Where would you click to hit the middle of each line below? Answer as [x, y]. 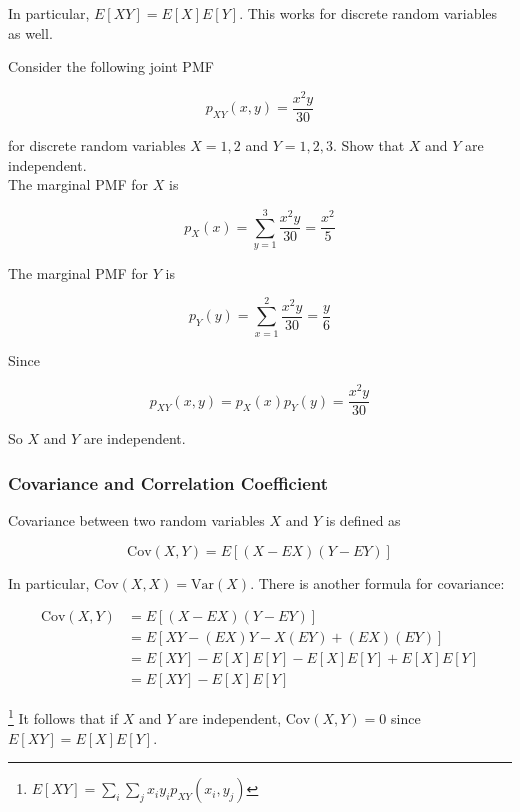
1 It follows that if [63, 717]
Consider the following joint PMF [111, 66]
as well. [30, 32]
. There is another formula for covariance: [377, 582]
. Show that [368, 144]
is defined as [363, 520]
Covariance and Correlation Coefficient [168, 482]
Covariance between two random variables [136, 520]
